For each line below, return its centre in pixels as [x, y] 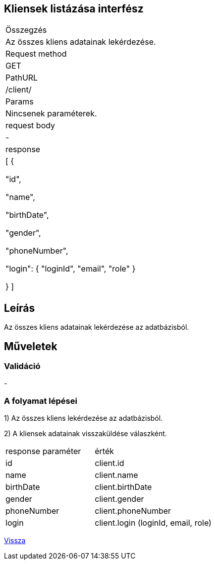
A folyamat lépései [41, 401]
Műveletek [31, 346]
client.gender [119, 499]
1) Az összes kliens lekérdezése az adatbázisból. [83, 418]
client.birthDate [123, 487]
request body [30, 126]
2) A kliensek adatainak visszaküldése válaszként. [85, 434]
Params [20, 102]
